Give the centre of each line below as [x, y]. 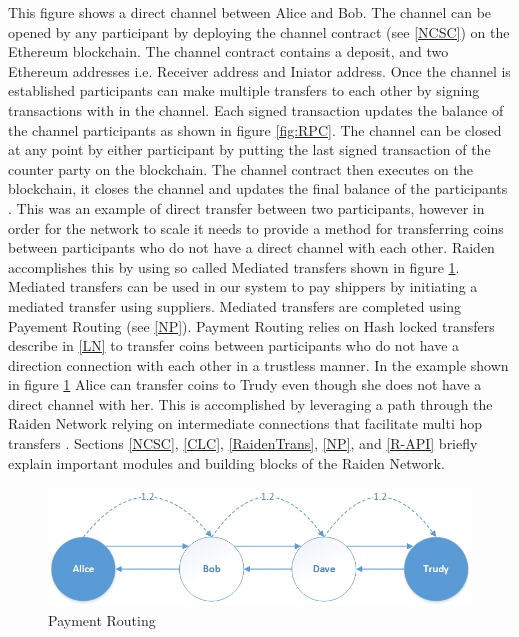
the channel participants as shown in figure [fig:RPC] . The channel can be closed [255, 129]
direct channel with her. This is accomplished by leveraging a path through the [250, 403]
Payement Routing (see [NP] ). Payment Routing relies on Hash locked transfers [251, 325]
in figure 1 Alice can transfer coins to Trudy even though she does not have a [245, 384]
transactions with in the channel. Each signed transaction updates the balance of [256, 109]
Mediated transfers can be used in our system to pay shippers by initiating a [243, 286]
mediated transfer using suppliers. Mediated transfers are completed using [235, 305]
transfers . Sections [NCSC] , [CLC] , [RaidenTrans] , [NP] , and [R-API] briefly [243, 443]
